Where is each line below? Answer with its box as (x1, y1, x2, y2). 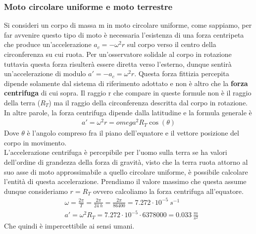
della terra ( (4, 97, 41, 107)
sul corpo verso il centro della (127, 39, 216, 49)
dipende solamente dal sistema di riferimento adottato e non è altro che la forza (4, 78, 248, 88)
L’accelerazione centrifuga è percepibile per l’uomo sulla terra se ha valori (4, 147, 227, 157)
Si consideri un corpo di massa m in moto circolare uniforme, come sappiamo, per (4, 20, 252, 30)
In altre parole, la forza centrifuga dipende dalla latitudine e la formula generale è (4, 107, 252, 117)
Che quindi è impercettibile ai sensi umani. (4, 221, 135, 231)
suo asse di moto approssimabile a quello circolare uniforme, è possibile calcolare (4, 166, 248, 177)
